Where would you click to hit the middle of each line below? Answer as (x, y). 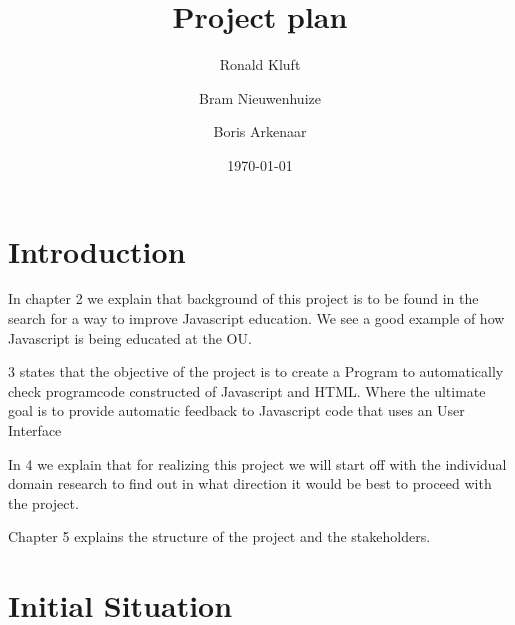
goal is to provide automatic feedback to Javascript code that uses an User (236, 410)
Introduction (97, 250)
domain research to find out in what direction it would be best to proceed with (250, 483)
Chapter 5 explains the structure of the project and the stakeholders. (219, 536)
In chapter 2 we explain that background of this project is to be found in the (243, 298)
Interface (35, 430)
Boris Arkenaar (260, 131)
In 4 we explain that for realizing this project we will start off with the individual (257, 463)
